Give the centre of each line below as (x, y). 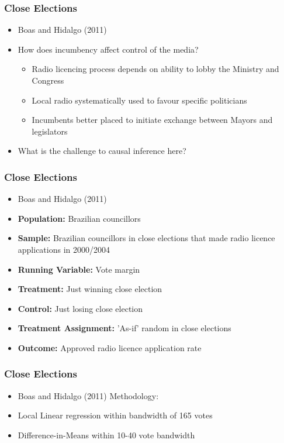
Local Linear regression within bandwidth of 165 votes (115, 415)
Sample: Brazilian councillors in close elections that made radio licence (146, 238)
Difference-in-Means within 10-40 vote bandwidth (106, 435)
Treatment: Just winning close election (90, 289)
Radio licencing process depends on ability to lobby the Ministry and (155, 69)
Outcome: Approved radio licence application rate (110, 347)
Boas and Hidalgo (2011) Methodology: (88, 395)
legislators (50, 131)
